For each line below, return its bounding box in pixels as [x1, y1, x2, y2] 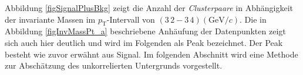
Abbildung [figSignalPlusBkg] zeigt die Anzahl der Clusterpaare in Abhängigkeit [5, 2, 294, 13]
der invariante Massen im [5, 13, 96, 25]
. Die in [240, 13, 267, 25]
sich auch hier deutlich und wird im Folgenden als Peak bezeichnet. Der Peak [5, 36, 283, 48]
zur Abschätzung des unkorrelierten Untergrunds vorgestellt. [5, 59, 223, 72]
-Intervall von [106, 13, 155, 25]
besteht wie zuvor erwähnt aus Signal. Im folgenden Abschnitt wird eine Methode [5, 48, 298, 60]
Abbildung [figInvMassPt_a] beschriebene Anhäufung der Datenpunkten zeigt [5, 25, 286, 37]
